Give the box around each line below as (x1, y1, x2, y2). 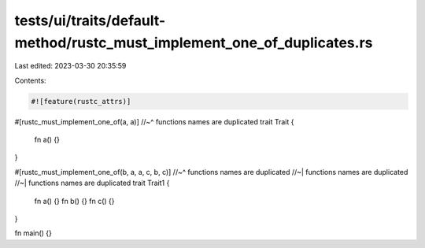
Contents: (14, 76, 46, 85)
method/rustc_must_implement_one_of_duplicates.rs (14, 34, 373, 51)
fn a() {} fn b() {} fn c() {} (34, 196, 115, 205)
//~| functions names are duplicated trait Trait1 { (14, 178, 170, 188)
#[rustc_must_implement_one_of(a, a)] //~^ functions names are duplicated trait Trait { (14, 117, 294, 126)
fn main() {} (14, 228, 53, 238)
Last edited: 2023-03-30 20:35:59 (14, 61, 127, 71)
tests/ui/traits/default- (14, 12, 166, 29)
